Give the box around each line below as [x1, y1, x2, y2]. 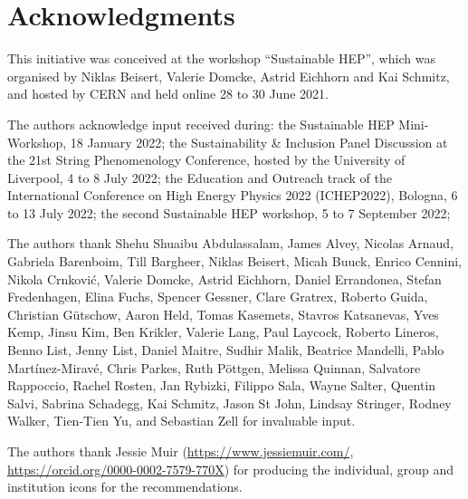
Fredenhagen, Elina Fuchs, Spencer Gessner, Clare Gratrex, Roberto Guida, [7, 287, 428, 306]
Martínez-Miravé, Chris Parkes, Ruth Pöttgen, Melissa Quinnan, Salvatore [7, 358, 421, 377]
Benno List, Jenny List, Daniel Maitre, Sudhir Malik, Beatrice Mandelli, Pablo [7, 341, 444, 360]
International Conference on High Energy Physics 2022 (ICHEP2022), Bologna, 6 [7, 186, 458, 205]
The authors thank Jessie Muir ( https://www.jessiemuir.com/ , [7, 442, 354, 460]
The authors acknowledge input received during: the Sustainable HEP [7, 114, 395, 133]
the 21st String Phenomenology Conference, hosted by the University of [7, 150, 406, 169]
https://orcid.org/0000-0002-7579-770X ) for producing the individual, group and [7, 459, 454, 478]
